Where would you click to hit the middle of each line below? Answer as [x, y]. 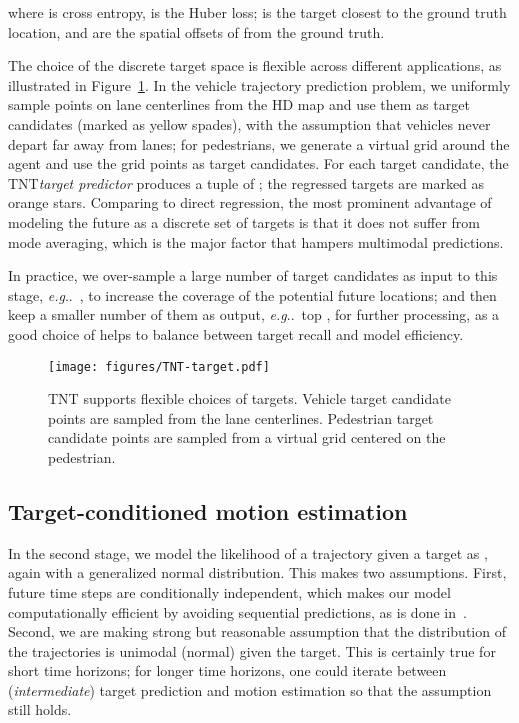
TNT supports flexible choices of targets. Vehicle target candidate [249, 398]
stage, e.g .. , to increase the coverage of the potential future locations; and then [252, 294]
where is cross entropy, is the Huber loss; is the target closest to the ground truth [257, 12]
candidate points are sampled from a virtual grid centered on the [247, 437]
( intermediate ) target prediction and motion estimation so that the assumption [250, 689]
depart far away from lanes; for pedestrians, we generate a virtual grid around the [259, 143]
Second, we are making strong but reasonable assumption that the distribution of [257, 631]
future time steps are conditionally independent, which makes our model [229, 591]
